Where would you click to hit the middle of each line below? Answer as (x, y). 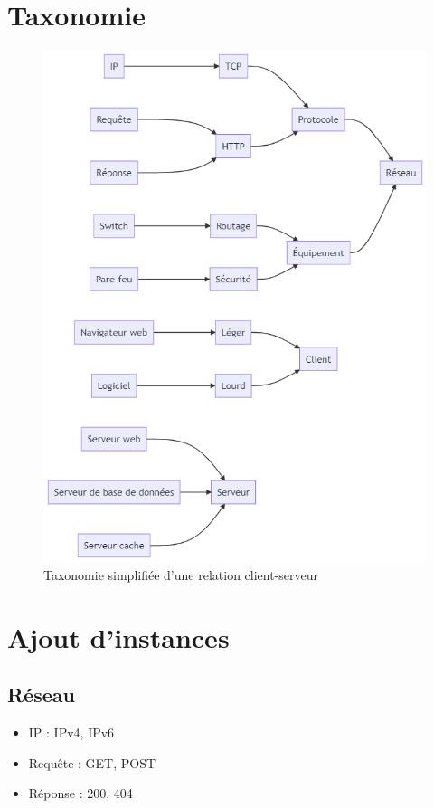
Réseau (41, 694)
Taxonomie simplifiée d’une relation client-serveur (181, 574)
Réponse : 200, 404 (80, 793)
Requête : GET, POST (92, 762)
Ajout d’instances (118, 637)
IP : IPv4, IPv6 (71, 732)
